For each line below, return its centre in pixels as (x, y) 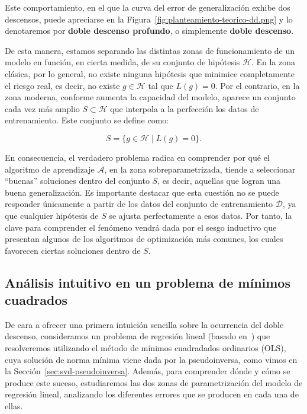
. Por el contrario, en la (257, 85)
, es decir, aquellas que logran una (219, 181)
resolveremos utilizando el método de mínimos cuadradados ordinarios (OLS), (146, 348)
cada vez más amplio (42, 108)
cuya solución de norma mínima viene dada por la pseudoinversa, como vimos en (151, 359)
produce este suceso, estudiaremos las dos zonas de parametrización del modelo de (154, 382)
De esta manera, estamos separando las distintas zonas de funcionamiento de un (150, 50)
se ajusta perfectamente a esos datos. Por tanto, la (201, 215)
